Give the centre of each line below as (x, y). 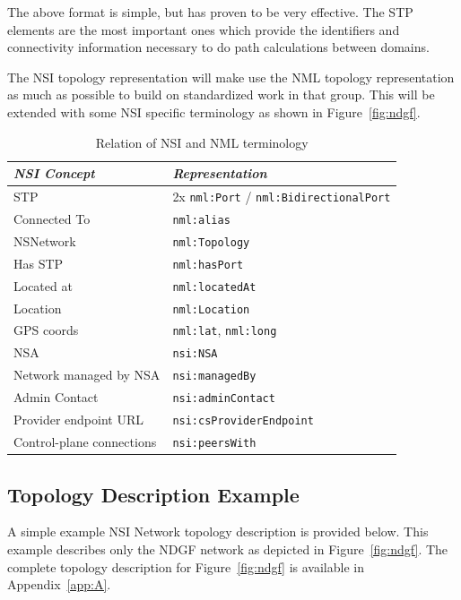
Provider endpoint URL (78, 420)
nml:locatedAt (214, 287)
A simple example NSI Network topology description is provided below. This (218, 531)
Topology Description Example (153, 494)
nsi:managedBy (214, 377)
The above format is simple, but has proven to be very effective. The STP (210, 12)
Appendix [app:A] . (59, 584)
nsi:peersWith (214, 443)
